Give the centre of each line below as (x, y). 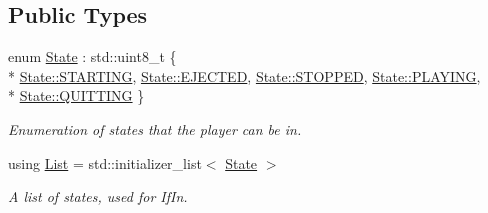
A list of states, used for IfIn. (98, 196)
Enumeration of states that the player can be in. (155, 128)
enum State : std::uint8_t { (92, 56)
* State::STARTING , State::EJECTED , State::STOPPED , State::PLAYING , (244, 75)
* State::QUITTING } (76, 95)
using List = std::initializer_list (105, 162)
